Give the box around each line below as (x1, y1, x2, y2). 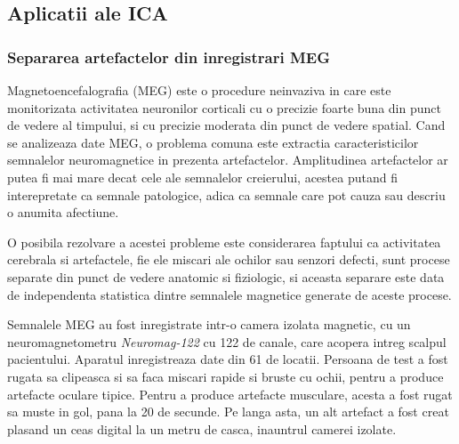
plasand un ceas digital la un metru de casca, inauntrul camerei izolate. (7, 419, 397, 438)
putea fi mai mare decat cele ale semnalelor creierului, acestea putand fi (7, 167, 398, 186)
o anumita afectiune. (7, 203, 119, 222)
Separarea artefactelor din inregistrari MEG (7, 45, 330, 68)
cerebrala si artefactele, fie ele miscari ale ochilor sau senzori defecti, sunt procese (7, 250, 450, 269)
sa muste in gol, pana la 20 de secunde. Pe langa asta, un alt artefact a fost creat (7, 402, 449, 421)
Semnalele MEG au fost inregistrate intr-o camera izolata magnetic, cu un (7, 315, 411, 334)
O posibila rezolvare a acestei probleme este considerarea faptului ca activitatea (7, 232, 441, 251)
